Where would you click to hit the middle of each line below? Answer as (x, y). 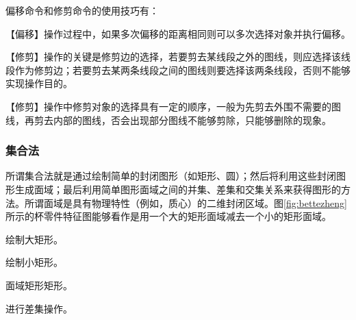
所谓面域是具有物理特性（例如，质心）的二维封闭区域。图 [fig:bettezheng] (186, 202)
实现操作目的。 (39, 83)
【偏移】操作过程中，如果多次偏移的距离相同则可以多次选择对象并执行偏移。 (178, 33)
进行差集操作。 (39, 308)
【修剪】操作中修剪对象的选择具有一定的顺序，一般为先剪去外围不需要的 (168, 106)
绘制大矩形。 (34, 239)
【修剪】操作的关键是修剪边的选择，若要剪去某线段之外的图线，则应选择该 (173, 57)
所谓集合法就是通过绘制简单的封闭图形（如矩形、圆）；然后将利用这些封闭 (171, 176)
